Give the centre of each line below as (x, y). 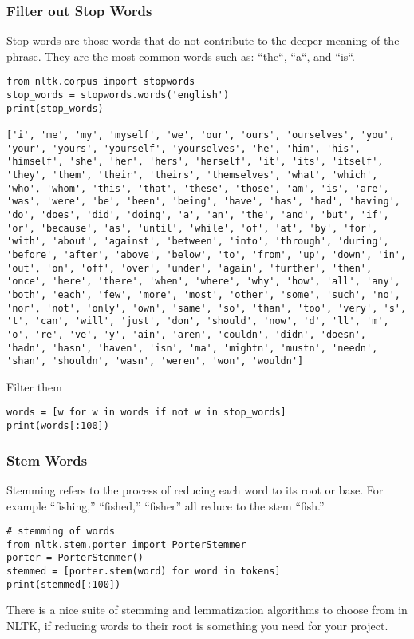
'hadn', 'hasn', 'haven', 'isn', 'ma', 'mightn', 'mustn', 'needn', (192, 348)
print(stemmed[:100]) (64, 584)
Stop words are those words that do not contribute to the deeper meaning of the (203, 40)
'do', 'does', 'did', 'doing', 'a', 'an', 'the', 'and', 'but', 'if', (198, 214)
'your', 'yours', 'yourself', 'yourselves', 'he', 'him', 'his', (183, 148)
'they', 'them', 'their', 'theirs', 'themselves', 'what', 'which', (192, 175)
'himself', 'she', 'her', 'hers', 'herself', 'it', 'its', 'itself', (195, 162)
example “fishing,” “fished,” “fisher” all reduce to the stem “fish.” (166, 505)
